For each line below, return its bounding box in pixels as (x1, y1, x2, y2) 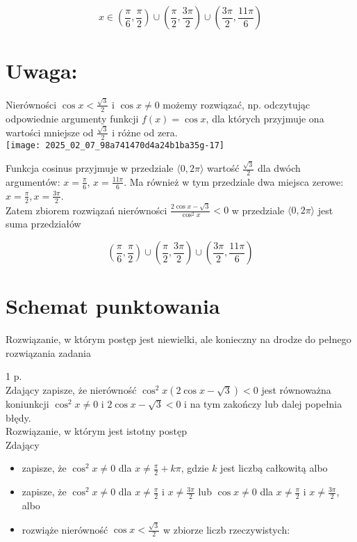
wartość (206, 161, 240, 175)
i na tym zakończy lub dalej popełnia (184, 396, 342, 411)
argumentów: (6, 174, 60, 189)
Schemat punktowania (6, 292, 220, 320)
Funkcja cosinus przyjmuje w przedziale (6, 161, 174, 175)
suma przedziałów (6, 216, 81, 231)
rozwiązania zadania (6, 345, 91, 360)
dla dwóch (257, 161, 301, 175)
